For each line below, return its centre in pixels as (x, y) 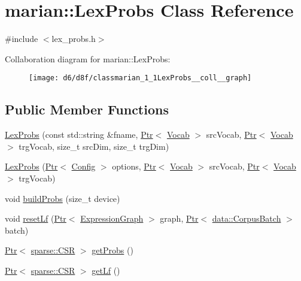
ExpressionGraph (112, 218)
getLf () (106, 270)
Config (83, 166)
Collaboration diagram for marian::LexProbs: (88, 58)
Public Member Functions (87, 109)
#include (22, 39)
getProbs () (113, 250)
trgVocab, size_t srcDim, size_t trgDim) (94, 146)
